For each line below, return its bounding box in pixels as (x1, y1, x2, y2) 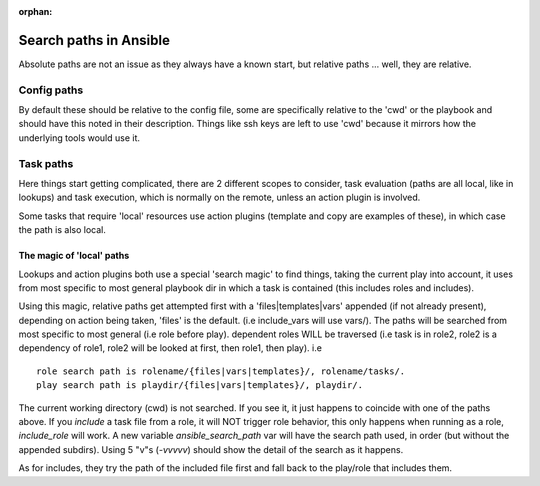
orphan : (18, 6, 53, 17)
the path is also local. (18, 224, 107, 236)
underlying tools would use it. (18, 131, 140, 144)
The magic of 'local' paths (18, 250, 130, 262)
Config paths (18, 83, 84, 97)
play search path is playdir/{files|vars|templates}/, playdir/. (36, 380, 364, 391)
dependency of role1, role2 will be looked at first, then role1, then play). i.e (18, 342, 322, 354)
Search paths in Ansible (18, 31, 170, 49)
